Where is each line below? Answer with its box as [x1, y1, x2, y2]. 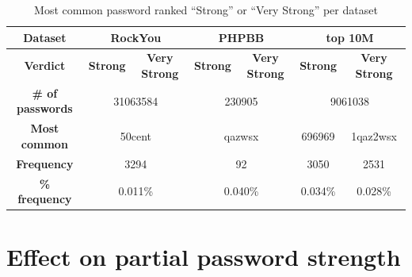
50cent [120, 128, 151, 144]
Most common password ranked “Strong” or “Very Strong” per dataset [34, 2, 378, 17]
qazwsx [223, 128, 259, 144]
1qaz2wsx [351, 128, 397, 144]
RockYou [110, 29, 162, 45]
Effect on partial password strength [6, 240, 401, 273]
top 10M [326, 29, 374, 45]
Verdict [24, 57, 66, 74]
